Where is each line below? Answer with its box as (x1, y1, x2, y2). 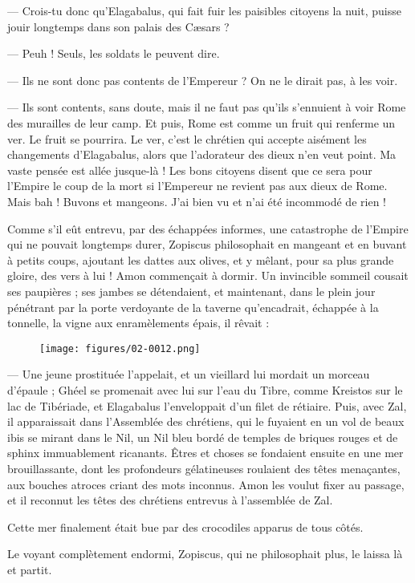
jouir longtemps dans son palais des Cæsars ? (7, 18, 230, 34)
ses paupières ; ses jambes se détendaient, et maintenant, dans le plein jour (7, 282, 376, 299)
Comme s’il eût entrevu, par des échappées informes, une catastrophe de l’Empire (7, 220, 409, 237)
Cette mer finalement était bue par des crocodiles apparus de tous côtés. (7, 518, 364, 535)
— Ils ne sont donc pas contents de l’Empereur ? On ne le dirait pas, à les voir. (7, 71, 398, 88)
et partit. (7, 561, 52, 577)
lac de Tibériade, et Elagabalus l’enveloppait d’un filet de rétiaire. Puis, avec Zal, (7, 397, 407, 414)
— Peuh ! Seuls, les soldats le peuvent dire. (7, 45, 220, 62)
